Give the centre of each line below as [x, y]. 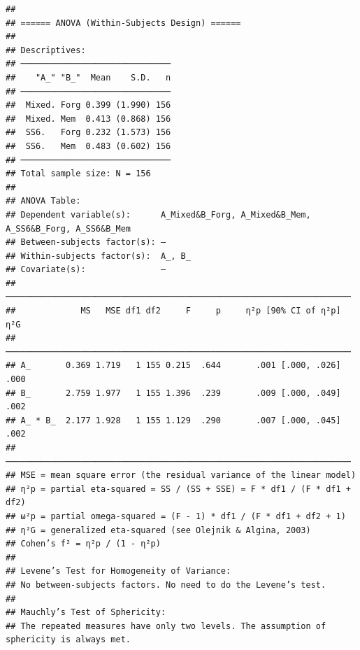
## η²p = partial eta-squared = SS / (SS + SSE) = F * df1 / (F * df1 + [178, 489]
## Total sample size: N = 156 [78, 174]
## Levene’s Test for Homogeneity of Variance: [118, 571]
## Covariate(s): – [86, 270]
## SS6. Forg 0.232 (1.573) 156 [88, 133]
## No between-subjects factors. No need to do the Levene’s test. [166, 585]
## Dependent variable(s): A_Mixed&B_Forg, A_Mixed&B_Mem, [158, 214]
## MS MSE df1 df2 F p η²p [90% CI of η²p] [173, 311]
